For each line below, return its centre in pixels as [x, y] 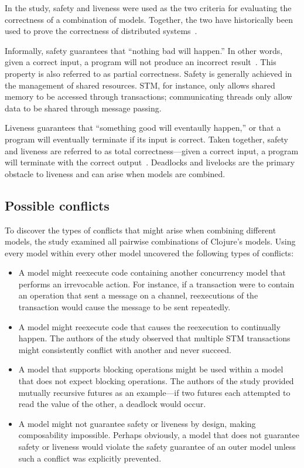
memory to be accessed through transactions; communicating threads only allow [148, 96]
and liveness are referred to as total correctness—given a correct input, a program [152, 150]
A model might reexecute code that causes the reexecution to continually [149, 326]
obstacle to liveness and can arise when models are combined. [115, 173]
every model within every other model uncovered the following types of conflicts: [149, 252]
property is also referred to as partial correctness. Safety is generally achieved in [148, 73]
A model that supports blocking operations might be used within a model [151, 369]
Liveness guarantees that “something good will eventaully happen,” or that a [143, 128]
